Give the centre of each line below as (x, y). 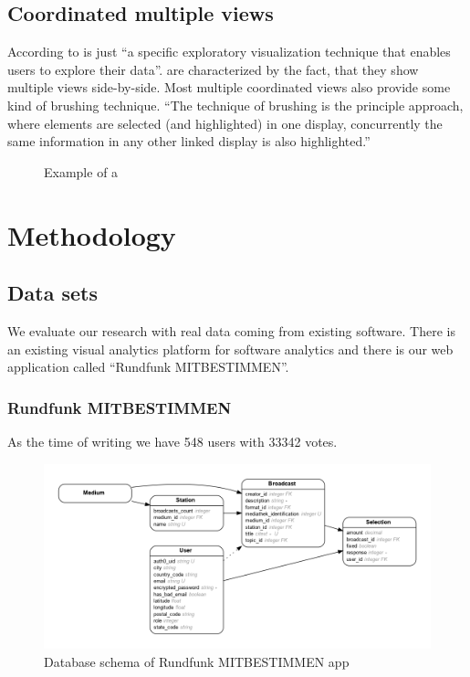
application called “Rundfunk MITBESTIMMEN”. (148, 367)
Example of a (81, 171)
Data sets (52, 293)
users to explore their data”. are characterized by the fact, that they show (213, 69)
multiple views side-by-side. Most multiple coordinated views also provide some (229, 87)
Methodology (92, 234)
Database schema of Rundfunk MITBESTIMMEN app (197, 661)
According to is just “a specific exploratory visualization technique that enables (229, 52)
